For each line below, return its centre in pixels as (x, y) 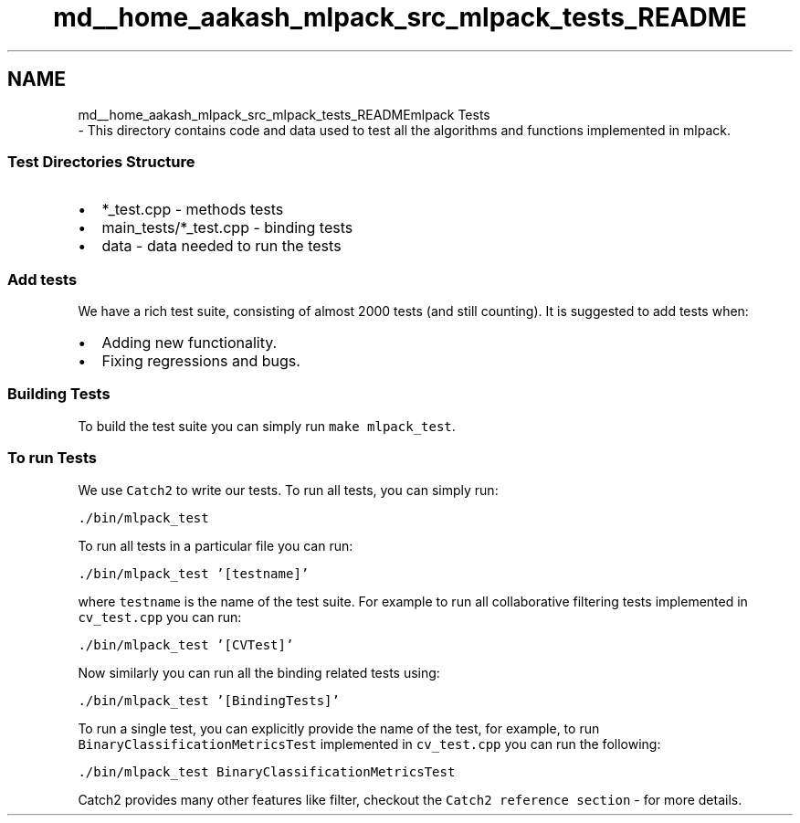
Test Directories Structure (101, 161)
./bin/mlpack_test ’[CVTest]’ (186, 644)
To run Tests (53, 458)
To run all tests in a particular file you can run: (216, 545)
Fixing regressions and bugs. (201, 361)
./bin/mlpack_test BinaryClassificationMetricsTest (267, 771)
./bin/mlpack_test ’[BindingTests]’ (209, 700)
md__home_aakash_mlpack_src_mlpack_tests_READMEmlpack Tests (284, 114)
